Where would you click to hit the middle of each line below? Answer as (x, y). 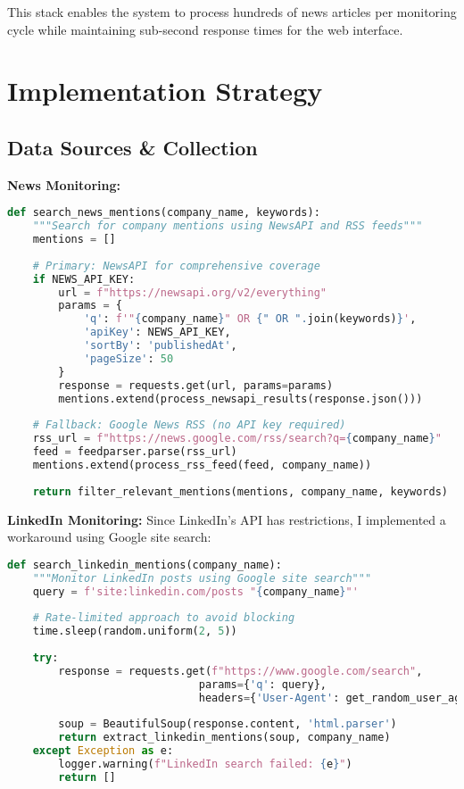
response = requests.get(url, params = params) (196, 385)
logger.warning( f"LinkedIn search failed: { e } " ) (205, 764)
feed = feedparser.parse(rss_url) (135, 452)
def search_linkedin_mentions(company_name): (145, 565)
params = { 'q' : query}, (262, 684)
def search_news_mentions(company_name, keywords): (164, 213)
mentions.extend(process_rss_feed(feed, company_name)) (202, 465)
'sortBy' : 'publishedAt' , (160, 346)
